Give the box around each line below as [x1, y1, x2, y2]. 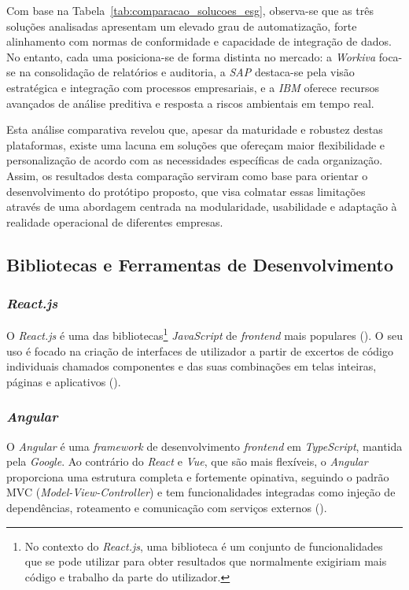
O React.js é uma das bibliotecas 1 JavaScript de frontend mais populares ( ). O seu [6, 325, 403, 343]
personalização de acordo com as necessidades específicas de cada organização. [6, 152, 383, 168]
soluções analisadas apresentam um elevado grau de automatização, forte [6, 17, 357, 34]
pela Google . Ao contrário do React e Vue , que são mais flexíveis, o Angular [6, 453, 368, 470]
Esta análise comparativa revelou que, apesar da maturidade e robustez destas [6, 121, 383, 138]
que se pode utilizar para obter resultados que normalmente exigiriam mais [24, 553, 387, 570]
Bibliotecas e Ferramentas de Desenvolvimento [6, 252, 394, 276]
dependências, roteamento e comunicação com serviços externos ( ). [6, 499, 327, 515]
